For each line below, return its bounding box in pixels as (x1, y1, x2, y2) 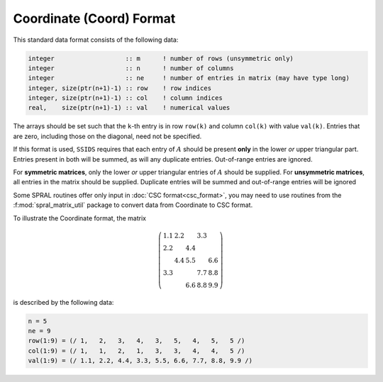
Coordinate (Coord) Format (13, 11, 176, 26)
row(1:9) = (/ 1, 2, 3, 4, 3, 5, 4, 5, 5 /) (28, 337, 245, 345)
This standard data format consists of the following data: (13, 35, 179, 44)
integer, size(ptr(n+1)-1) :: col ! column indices (28, 94, 223, 102)
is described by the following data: (13, 298, 114, 306)
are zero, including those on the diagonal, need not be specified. (13, 132, 202, 140)
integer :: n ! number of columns (28, 64, 234, 72)
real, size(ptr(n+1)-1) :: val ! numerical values (28, 103, 231, 112)
